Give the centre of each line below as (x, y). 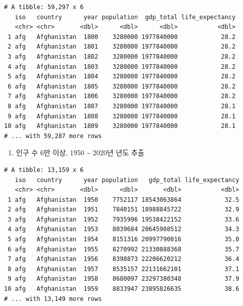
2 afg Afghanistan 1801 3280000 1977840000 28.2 (122, 47)
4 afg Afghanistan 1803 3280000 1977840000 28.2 (122, 67)
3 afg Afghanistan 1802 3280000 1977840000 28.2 (122, 56)
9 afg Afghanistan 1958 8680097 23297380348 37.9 (124, 279)
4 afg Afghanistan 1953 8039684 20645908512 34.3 (124, 229)
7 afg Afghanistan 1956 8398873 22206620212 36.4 (124, 259)
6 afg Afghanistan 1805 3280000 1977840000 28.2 (122, 86)
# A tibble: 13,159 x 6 (44, 170)
